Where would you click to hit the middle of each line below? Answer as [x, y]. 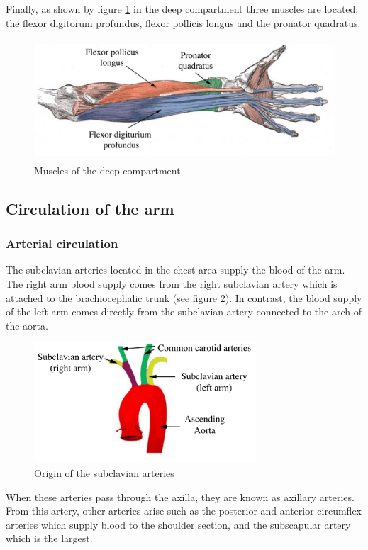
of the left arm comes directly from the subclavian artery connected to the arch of [184, 312]
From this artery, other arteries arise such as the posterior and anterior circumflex [184, 511]
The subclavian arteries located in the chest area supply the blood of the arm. [175, 270]
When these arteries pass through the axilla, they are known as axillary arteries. [180, 496]
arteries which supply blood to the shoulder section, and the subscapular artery [178, 524]
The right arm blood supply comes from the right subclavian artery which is [172, 284]
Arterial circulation [62, 243]
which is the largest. [49, 538]
